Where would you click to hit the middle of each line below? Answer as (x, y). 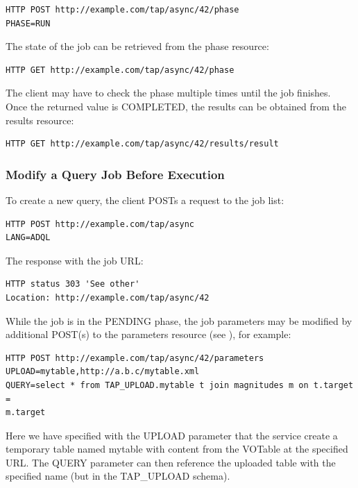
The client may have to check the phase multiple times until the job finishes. (168, 93)
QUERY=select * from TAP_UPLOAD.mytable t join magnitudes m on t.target (180, 385)
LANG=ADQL (28, 238)
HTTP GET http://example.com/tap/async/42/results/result (142, 144)
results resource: (40, 120)
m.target (26, 413)
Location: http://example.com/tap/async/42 (108, 297)
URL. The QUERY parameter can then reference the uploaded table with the (171, 462)
